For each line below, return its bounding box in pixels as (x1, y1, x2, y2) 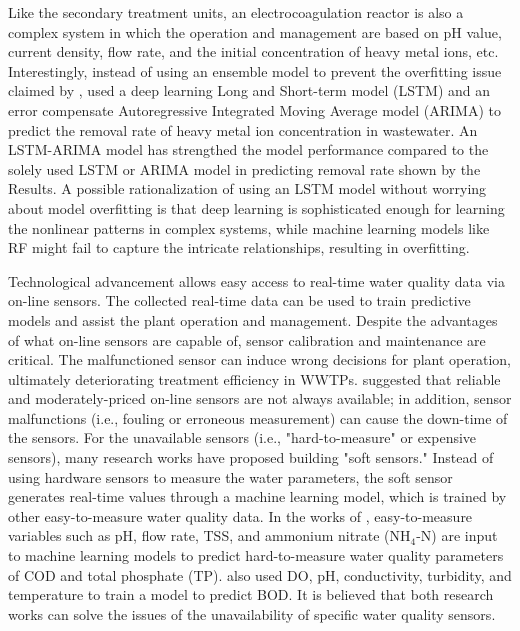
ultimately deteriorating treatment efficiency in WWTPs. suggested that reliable (8, 368, 501, 389)
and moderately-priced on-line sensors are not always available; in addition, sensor (8, 388, 512, 409)
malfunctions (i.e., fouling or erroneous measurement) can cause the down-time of (8, 407, 508, 428)
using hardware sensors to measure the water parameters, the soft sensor (8, 466, 453, 487)
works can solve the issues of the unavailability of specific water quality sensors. (8, 603, 496, 624)
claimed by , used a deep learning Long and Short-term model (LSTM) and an (8, 80, 491, 101)
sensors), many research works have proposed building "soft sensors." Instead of (8, 447, 494, 468)
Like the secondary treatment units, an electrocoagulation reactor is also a (8, 2, 464, 22)
